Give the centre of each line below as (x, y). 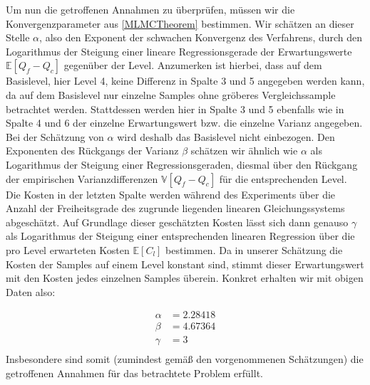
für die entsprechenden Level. (283, 178)
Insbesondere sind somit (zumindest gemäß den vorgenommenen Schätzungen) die (185, 359)
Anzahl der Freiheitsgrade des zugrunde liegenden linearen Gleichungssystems (175, 208)
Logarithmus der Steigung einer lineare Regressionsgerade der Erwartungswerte (179, 51)
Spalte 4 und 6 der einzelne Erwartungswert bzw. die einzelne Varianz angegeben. (184, 123)
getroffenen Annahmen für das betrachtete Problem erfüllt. (134, 373)
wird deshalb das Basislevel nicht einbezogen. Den (226, 136)
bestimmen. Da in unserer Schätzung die (254, 249)
